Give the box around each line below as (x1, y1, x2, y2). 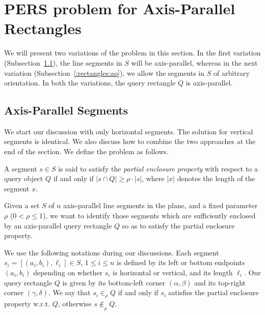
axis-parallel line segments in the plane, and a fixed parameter (63, 200, 258, 211)
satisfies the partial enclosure (168, 287, 259, 298)
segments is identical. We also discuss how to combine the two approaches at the (4, 136, 256, 147)
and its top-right (194, 277, 246, 288)
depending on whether (33, 267, 102, 278)
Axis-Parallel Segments (4, 102, 128, 118)
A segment (4, 163, 37, 174)
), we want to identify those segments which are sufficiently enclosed (42, 210, 256, 221)
